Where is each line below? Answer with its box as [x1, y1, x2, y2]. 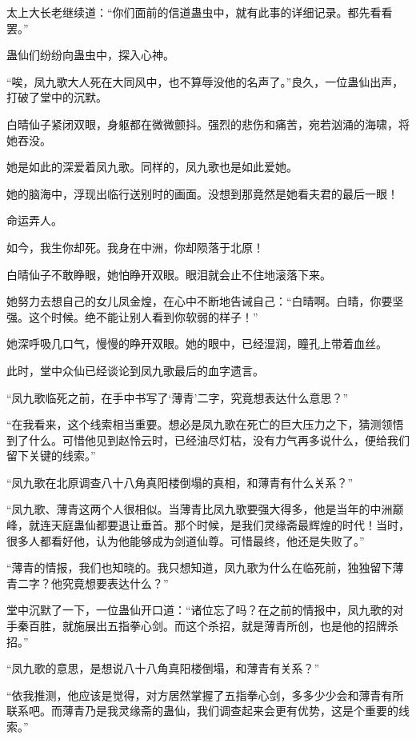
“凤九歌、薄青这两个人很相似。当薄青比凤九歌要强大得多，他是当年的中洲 [6, 501, 393, 517]
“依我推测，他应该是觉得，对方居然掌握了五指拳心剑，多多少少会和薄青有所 [6, 686, 404, 703]
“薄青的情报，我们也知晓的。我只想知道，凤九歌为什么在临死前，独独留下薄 [6, 559, 404, 576]
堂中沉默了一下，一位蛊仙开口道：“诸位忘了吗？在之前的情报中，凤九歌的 [6, 601, 393, 618]
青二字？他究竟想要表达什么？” [6, 574, 169, 591]
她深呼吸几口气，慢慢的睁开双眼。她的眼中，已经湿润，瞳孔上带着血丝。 [6, 335, 387, 352]
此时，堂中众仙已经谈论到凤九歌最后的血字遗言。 [6, 362, 264, 378]
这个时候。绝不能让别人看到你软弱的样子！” [28, 308, 258, 325]
